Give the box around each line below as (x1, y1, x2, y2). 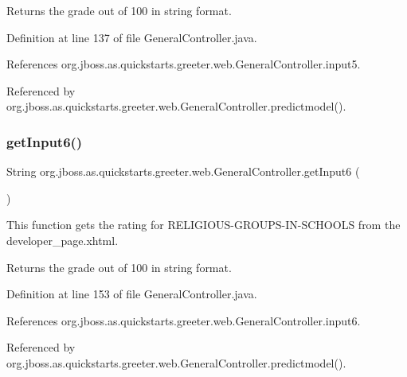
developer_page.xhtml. (6, 231, 119, 248)
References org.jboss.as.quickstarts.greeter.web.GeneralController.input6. (6, 312, 361, 328)
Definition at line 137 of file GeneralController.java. (6, 29, 257, 45)
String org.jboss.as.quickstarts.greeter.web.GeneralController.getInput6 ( (6, 163, 360, 180)
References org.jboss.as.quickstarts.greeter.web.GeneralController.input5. (6, 56, 361, 72)
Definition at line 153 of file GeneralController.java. (6, 286, 257, 302)
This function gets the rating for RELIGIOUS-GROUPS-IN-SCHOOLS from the (6, 216, 401, 233)
